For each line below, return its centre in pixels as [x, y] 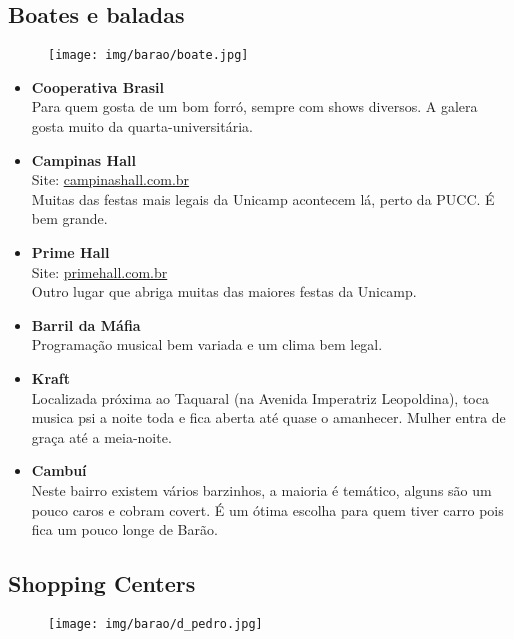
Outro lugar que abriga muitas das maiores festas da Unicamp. [224, 291]
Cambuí [59, 470]
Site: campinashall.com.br [110, 179]
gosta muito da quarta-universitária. [142, 126]
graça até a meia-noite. [101, 436]
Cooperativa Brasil [97, 86]
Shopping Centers [102, 583]
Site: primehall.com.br [99, 271]
